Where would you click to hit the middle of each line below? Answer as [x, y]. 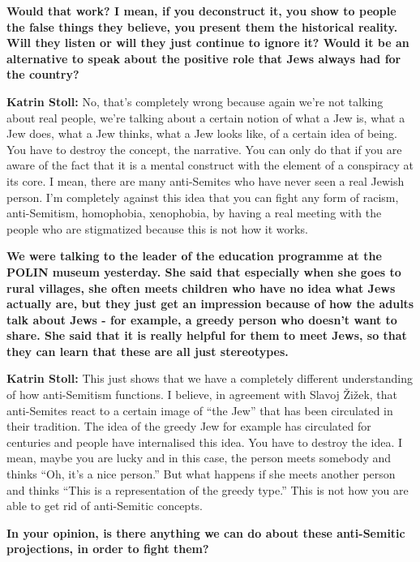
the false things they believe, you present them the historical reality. [202, 26]
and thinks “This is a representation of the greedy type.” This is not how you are [208, 489]
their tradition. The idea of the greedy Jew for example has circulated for [189, 426]
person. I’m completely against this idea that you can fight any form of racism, [203, 197]
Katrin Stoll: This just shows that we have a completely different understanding [210, 378]
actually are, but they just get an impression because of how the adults [210, 304]
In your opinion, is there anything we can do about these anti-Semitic [206, 532]
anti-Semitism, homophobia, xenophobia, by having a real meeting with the [194, 213]
